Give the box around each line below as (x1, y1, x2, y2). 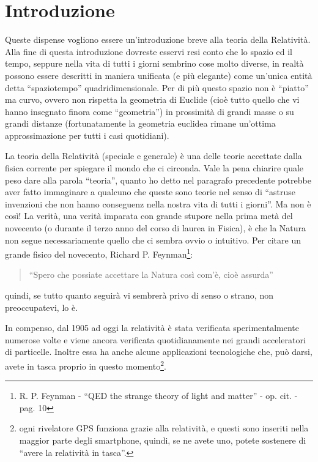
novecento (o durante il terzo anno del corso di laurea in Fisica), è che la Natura (5, 222, 306, 234)
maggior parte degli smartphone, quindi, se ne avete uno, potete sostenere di (19, 434, 306, 447)
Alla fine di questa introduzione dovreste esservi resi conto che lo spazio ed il (5, 45, 292, 58)
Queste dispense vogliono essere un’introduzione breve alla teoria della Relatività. (5, 33, 311, 46)
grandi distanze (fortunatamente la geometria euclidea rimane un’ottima (5, 117, 276, 130)
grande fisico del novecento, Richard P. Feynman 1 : (5, 246, 193, 260)
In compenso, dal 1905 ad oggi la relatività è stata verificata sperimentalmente (5, 321, 299, 334)
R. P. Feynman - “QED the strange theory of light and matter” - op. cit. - (19, 389, 298, 402)
